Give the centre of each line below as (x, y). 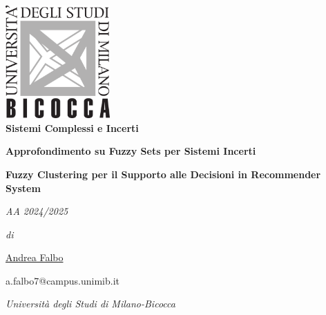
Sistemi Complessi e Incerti (72, 127)
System (23, 188)
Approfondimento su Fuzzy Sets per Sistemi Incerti (131, 151)
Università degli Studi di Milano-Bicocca (90, 304)
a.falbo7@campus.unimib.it (63, 280)
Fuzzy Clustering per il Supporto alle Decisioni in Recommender (163, 174)
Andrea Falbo (35, 257)
